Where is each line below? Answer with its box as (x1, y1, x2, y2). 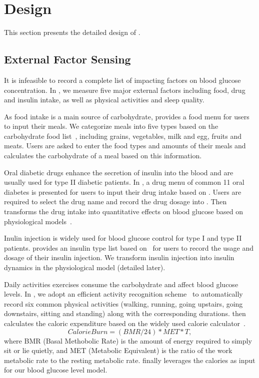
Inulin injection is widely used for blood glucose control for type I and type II (4, 233, 242, 243)
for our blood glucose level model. (4, 365, 107, 375)
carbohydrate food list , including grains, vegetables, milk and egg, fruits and (4, 130, 241, 141)
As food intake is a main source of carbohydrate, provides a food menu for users (4, 111, 249, 121)
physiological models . (4, 216, 72, 226)
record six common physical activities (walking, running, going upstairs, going (4, 298, 243, 309)
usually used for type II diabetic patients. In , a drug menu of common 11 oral (4, 177, 244, 187)
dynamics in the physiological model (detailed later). (4, 262, 165, 273)
